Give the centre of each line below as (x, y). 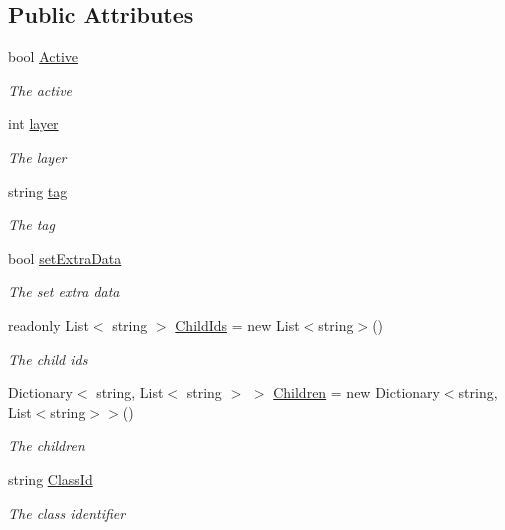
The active (40, 89)
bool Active (43, 56)
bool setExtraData (65, 257)
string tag (38, 190)
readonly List (48, 324)
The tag (31, 224)
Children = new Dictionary (356, 392)
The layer (37, 156)
